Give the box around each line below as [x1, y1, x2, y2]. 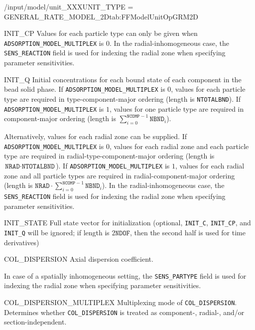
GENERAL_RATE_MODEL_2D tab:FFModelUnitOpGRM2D [4, 11, 198, 21]
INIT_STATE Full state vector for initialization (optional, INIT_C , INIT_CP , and [4, 217, 251, 228]
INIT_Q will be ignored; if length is [4, 227, 110, 237]
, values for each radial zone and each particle [109, 141, 249, 151]
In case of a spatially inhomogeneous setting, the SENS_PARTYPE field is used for [4, 270, 247, 281]
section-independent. [4, 317, 67, 327]
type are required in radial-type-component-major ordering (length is [4, 151, 215, 161]
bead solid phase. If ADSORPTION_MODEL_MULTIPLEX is [4, 84, 165, 94]
